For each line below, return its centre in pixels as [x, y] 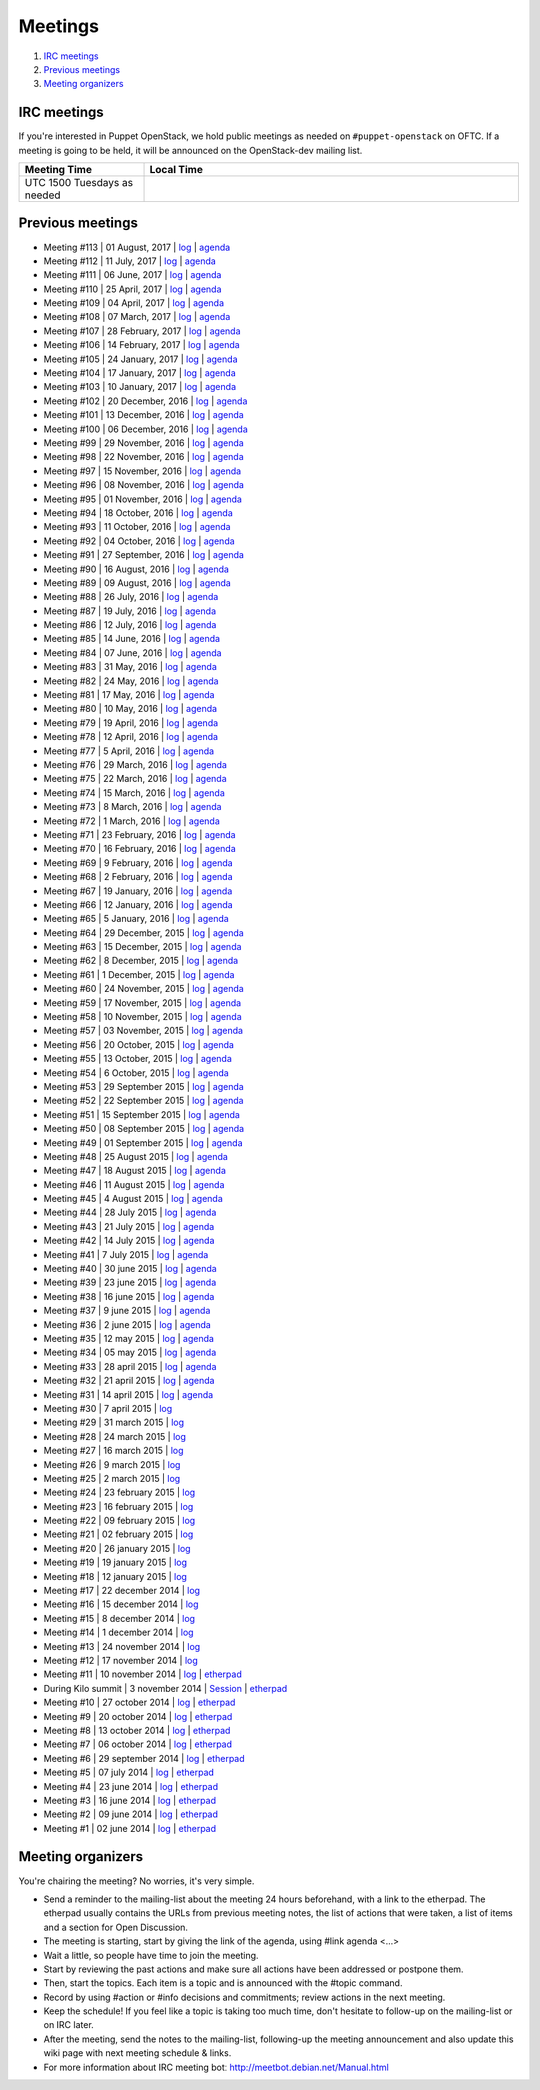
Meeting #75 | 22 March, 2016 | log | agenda [135, 779]
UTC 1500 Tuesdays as [79, 183]
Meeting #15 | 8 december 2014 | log [119, 1618]
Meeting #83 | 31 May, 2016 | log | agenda [130, 667]
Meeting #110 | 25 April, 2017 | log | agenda [132, 289]
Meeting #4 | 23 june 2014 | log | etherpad [131, 1786]
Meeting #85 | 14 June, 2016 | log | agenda [131, 639]
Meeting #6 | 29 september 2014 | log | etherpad [144, 1758]
